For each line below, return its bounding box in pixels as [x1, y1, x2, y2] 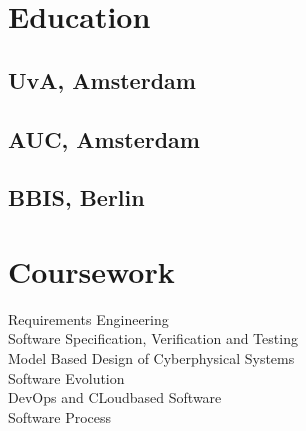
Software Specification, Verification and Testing [8, 328, 298, 349]
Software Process [8, 406, 112, 427]
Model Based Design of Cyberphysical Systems [8, 348, 295, 369]
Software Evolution [8, 367, 125, 388]
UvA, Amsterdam [8, 64, 196, 95]
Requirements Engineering [8, 308, 169, 329]
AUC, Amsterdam [8, 123, 200, 154]
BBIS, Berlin [8, 182, 145, 213]
